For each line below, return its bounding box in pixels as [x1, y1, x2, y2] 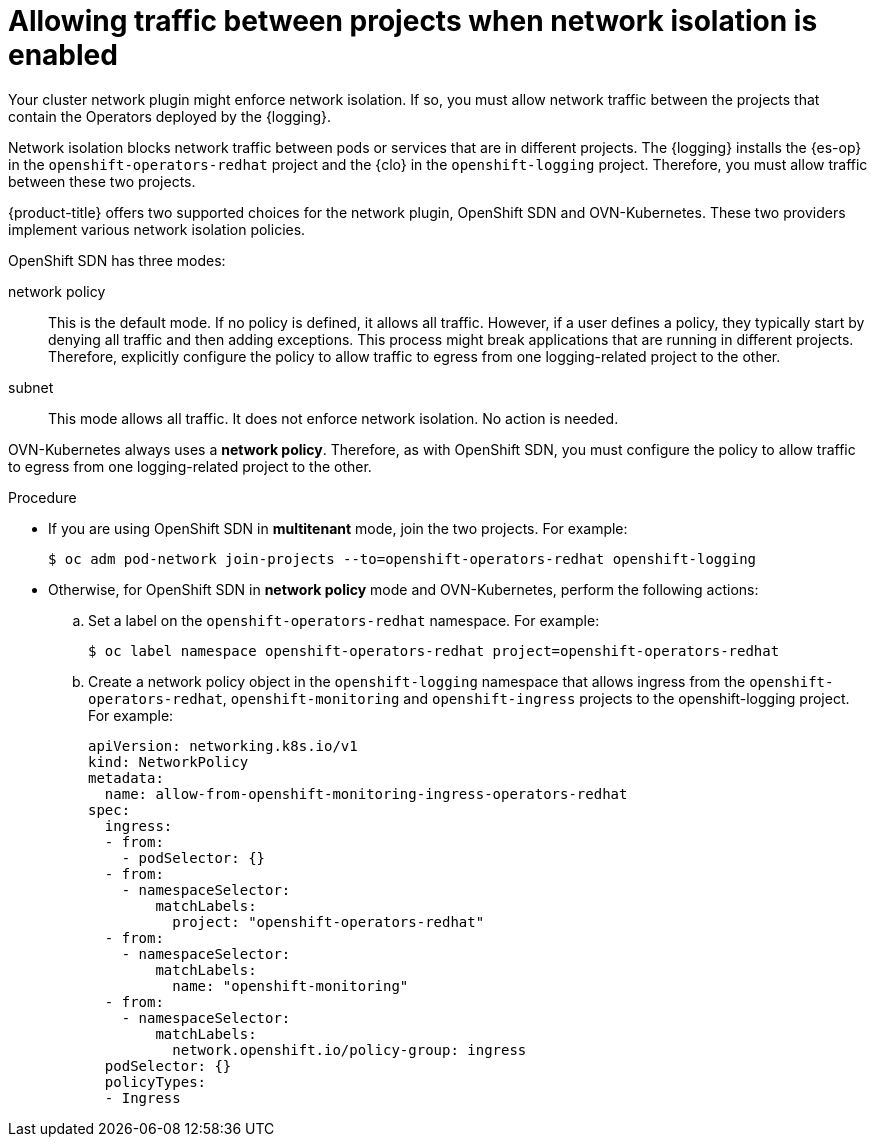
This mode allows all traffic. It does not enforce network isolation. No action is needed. [48, 409, 619, 427]
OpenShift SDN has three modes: [8, 251, 226, 269]
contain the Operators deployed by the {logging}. [8, 107, 332, 125]
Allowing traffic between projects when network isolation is [8, 4, 818, 38]
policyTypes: [104, 1073, 207, 1090]
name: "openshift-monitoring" [172, 977, 409, 994]
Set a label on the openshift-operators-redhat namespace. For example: [88, 611, 600, 629]
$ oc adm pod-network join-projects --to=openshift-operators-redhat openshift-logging [48, 550, 757, 567]
